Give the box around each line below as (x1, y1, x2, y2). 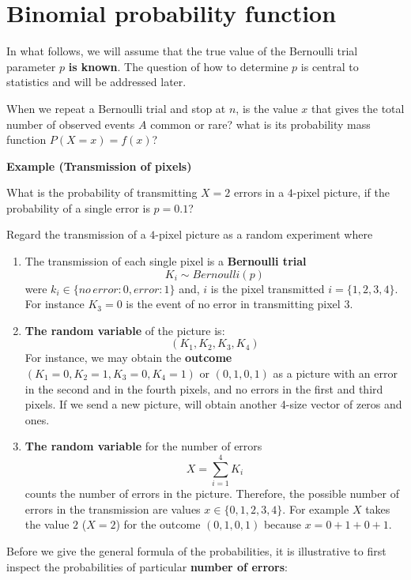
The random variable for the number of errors (25, 438, 262, 454)
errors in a (233, 184, 285, 201)
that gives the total (311, 100, 405, 116)
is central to (300, 58, 359, 74)
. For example (282, 500, 349, 517)
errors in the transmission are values (25, 500, 201, 517)
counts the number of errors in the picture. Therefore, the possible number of (25, 485, 399, 502)
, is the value (236, 100, 298, 116)
